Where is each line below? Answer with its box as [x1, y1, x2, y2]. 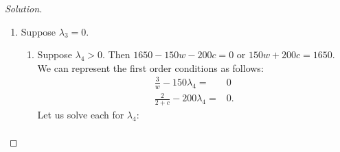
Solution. [5, 1, 43, 15]
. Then [102, 47, 131, 62]
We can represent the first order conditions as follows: [37, 60, 264, 75]
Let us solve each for [37, 107, 124, 122]
